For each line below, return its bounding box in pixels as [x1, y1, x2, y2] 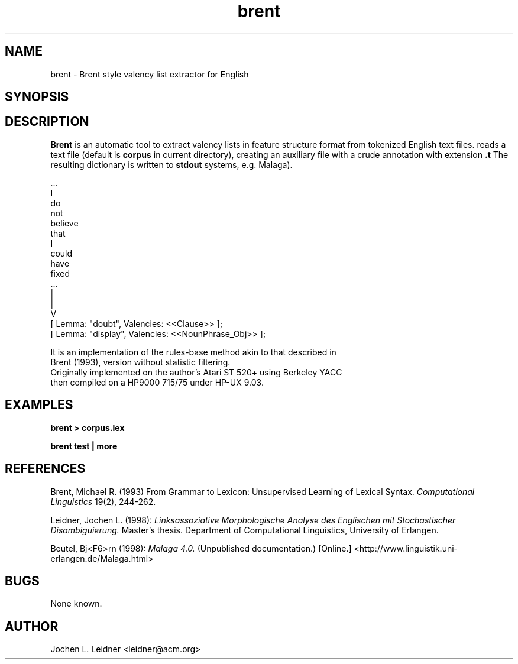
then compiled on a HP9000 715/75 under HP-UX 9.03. [50, 377, 264, 387]
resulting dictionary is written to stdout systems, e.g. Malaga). [50, 159, 293, 170]
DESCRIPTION [5, 114, 89, 129]
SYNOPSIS [5, 89, 69, 105]
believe [50, 218, 79, 228]
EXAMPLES [5, 397, 73, 413]
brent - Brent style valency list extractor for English [50, 69, 249, 79]
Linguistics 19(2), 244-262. [50, 496, 156, 507]
